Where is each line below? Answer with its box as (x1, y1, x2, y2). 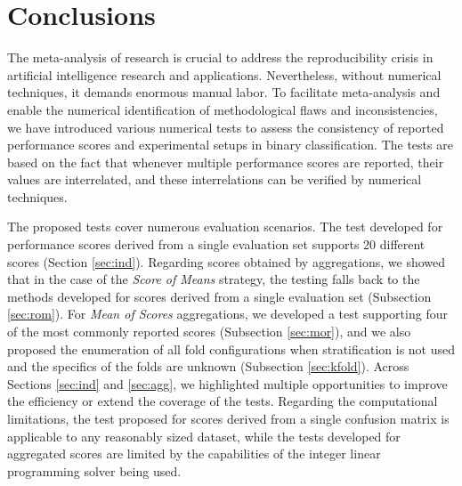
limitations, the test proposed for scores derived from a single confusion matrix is (7, 409, 450, 427)
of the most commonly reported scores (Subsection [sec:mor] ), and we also (7, 322, 411, 341)
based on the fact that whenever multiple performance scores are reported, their (7, 152, 444, 171)
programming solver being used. (7, 461, 182, 480)
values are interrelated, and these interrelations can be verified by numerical (7, 170, 422, 189)
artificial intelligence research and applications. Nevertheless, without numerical (7, 65, 442, 84)
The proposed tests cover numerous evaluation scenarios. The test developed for (7, 217, 443, 236)
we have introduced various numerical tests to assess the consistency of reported (7, 117, 444, 136)
